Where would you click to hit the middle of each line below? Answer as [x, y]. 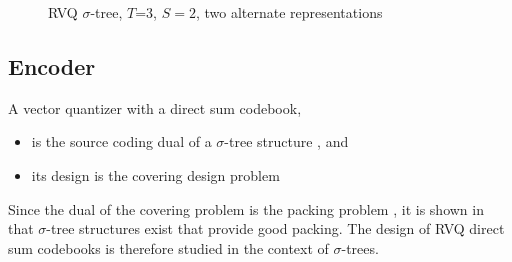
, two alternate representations [289, 12]
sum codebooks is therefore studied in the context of [168, 247]
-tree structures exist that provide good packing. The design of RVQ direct [275, 228]
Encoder [52, 65]
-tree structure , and [286, 141]
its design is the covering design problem [155, 174]
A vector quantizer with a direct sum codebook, [155, 107]
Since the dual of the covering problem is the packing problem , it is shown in [246, 208]
